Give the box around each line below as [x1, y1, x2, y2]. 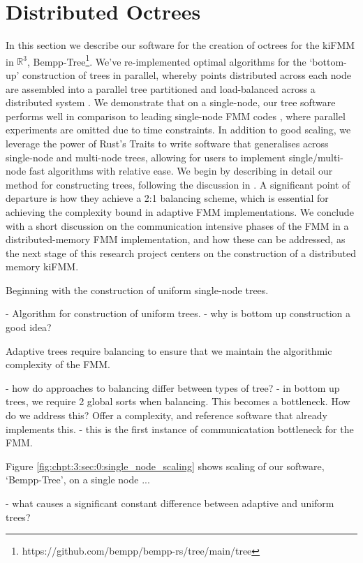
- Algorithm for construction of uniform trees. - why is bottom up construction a [6, 306, 351, 321]
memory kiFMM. [6, 259, 79, 274]
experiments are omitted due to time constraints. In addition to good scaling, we [6, 122, 351, 137]
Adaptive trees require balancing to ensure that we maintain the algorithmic [6, 343, 332, 358]
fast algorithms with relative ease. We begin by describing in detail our [29, 163, 333, 178]
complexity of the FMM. [6, 357, 110, 372]
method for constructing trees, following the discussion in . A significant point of [6, 177, 350, 191]
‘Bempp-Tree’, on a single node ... [6, 472, 150, 487]
